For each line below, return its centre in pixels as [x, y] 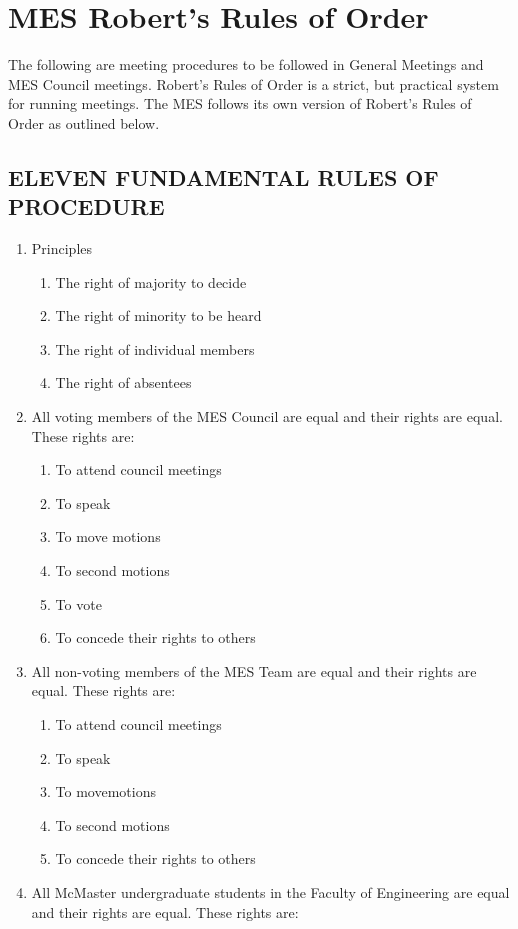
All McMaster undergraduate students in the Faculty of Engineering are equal [270, 891]
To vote [78, 603]
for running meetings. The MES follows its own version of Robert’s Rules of [240, 103]
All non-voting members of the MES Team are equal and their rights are [254, 670]
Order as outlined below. [84, 122]
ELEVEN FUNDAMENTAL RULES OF [223, 176]
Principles [62, 248]
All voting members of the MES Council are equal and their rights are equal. [267, 416]
